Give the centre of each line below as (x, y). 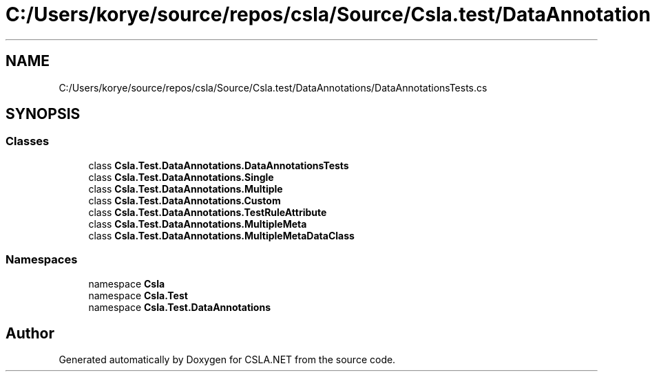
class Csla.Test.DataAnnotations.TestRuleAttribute (208, 212)
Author (30, 333)
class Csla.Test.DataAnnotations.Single (181, 177)
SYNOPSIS (43, 114)
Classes (28, 141)
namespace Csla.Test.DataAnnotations (179, 307)
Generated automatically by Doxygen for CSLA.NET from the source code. (227, 360)
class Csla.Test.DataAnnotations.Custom (185, 200)
